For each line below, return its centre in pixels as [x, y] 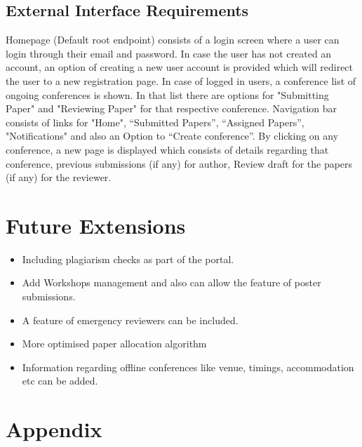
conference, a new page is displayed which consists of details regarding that [167, 149]
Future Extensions [96, 225]
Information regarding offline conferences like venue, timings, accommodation [188, 367]
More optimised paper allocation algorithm [114, 343]
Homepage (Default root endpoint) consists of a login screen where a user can [173, 40]
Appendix [54, 429]
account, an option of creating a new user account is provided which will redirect [180, 67]
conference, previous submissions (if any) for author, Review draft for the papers [179, 163]
